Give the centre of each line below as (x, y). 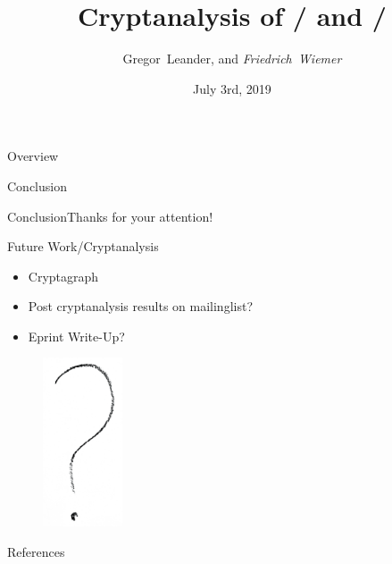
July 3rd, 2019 (232, 88)
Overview (33, 156)
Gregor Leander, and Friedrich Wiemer (232, 59)
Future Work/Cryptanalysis (83, 246)
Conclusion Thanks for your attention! (110, 216)
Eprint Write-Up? (76, 336)
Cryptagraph (63, 276)
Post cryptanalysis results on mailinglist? (140, 306)
